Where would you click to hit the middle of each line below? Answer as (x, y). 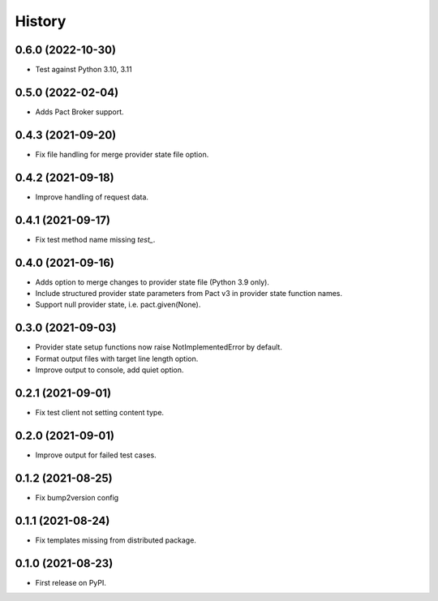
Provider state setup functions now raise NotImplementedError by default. (159, 347)
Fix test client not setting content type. (100, 412)
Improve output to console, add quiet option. (109, 370)
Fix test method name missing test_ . (95, 239)
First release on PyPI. (71, 582)
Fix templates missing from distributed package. (116, 540)
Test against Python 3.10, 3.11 (84, 70)
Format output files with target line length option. (117, 358)
